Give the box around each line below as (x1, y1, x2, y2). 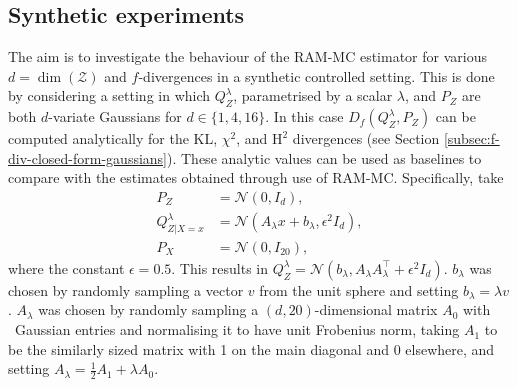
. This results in (171, 257, 269, 278)
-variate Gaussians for (48, 106, 182, 127)
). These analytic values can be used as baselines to (167, 147, 482, 168)
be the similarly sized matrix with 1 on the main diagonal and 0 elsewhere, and (8, 338, 495, 359)
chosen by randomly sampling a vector (8, 279, 244, 300)
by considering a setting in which (8, 85, 211, 106)
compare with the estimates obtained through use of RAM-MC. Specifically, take (8, 167, 504, 188)
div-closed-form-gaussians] (8, 147, 168, 168)
